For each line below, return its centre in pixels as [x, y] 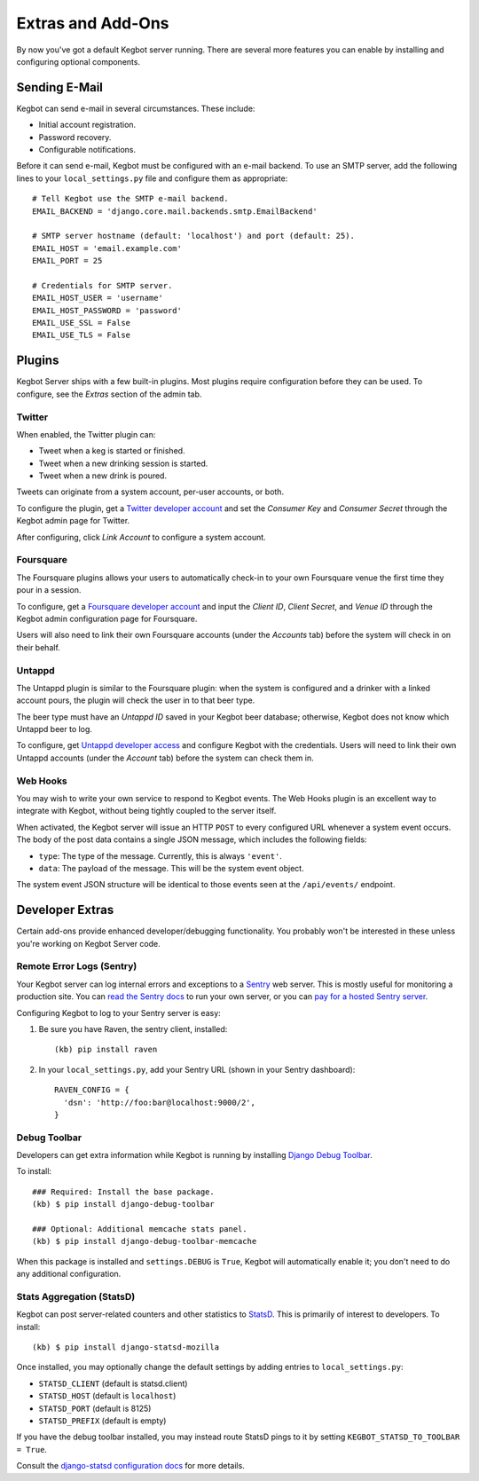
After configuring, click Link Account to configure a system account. [141, 537]
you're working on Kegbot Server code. [89, 943]
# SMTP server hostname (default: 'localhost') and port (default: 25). [193, 236]
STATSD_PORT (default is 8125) [95, 1408]
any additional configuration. [69, 1274]
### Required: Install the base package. [123, 1192]
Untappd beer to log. [55, 729]
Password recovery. [75, 137]
